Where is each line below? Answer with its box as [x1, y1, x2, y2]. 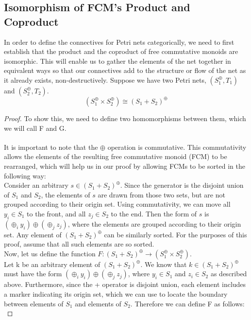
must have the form [4, 268, 62, 279]
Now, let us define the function [4, 248, 96, 258]
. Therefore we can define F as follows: [130, 298, 245, 308]
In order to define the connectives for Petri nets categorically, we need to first [4, 36, 234, 47]
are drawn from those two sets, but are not [98, 189, 225, 199]
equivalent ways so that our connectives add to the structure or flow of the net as [4, 65, 246, 75]
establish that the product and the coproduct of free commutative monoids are [4, 46, 238, 56]
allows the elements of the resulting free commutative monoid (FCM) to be [4, 151, 227, 161]
